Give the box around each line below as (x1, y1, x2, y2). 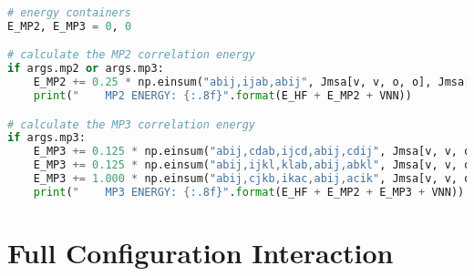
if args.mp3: (7, 131, 86, 145)
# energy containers (7, 6, 132, 19)
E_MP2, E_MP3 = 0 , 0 (7, 19, 132, 33)
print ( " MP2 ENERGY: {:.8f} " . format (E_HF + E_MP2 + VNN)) (33, 89, 412, 103)
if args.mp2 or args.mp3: (7, 62, 164, 76)
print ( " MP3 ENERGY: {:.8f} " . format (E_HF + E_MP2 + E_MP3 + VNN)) (33, 185, 465, 199)
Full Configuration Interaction (7, 234, 394, 271)
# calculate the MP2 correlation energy (7, 48, 256, 62)
